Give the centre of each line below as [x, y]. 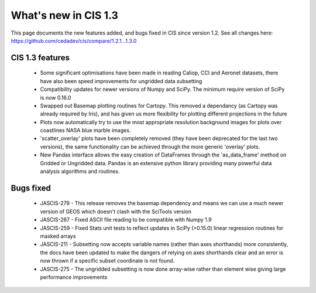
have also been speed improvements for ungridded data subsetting [121, 81]
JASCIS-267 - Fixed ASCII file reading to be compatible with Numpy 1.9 [126, 220]
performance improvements [74, 277]
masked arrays [58, 236]
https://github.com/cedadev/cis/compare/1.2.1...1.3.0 [74, 40]
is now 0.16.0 [56, 97]
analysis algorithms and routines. [80, 171]
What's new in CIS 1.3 [64, 15]
